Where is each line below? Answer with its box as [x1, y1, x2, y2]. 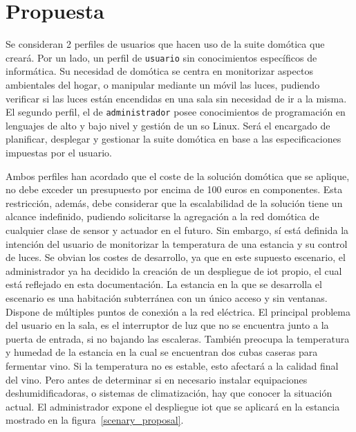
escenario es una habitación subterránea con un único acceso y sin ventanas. [6, 290, 328, 305]
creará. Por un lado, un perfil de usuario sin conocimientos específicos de [6, 50, 317, 64]
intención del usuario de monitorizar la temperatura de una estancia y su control [6, 236, 348, 251]
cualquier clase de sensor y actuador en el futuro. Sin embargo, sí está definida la [6, 222, 349, 237]
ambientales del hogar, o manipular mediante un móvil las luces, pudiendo [6, 77, 320, 91]
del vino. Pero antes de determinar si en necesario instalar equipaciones [6, 372, 308, 386]
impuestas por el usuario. [6, 145, 112, 159]
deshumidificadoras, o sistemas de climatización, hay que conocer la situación [6, 386, 332, 400]
